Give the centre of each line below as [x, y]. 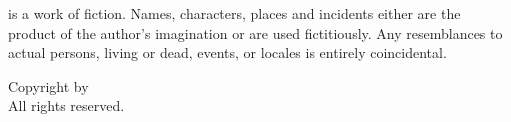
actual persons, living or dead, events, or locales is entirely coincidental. [227, 52]
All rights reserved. [66, 105]
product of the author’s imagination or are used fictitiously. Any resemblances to [255, 32]
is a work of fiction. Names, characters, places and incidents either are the [234, 13]
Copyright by [48, 85]
